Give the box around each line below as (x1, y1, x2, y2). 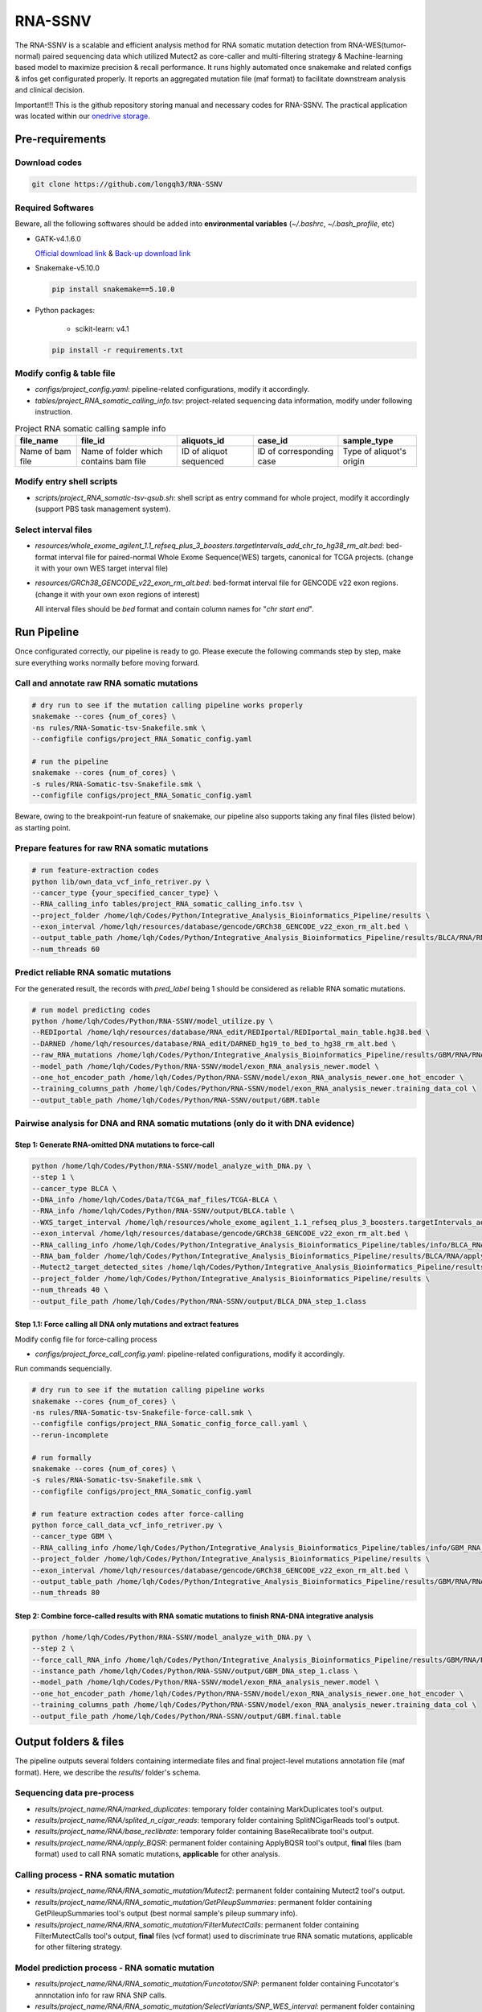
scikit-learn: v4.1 (75, 324, 129, 333)
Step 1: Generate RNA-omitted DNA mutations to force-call (14, 1140, 214, 1149)
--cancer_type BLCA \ (31, 1184, 117, 1193)
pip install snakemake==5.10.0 (51, 285, 176, 294)
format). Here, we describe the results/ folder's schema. (14, 1767, 201, 1777)
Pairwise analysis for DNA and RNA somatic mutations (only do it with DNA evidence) (14, 1118, 355, 1129)
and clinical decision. (14, 85, 85, 95)
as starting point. (14, 823, 71, 832)
